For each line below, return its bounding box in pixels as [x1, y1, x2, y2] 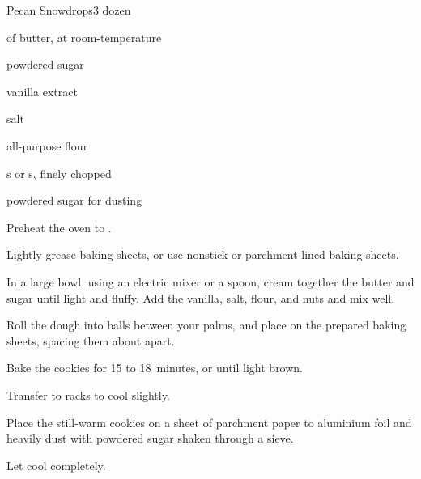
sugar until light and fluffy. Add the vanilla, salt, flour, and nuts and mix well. [6, 289, 395, 306]
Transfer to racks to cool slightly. [6, 386, 170, 403]
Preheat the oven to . [6, 218, 112, 235]
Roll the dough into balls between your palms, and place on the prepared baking [6, 316, 406, 333]
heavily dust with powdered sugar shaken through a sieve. [6, 430, 294, 447]
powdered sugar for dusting [6, 192, 142, 209]
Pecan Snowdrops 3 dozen [6, 2, 131, 18]
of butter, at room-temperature [6, 28, 162, 45]
